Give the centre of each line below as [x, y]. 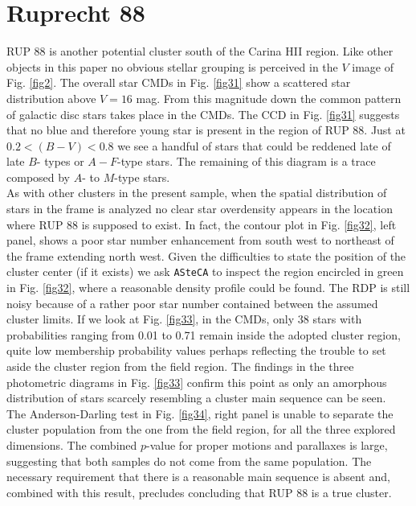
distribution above [51, 98]
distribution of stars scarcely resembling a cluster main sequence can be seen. [196, 398]
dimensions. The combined [72, 445]
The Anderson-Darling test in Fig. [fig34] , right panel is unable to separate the [200, 413]
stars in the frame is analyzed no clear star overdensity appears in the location [200, 209]
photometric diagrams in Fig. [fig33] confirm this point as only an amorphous [197, 382]
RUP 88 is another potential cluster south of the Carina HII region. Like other [200, 51]
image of [373, 66]
